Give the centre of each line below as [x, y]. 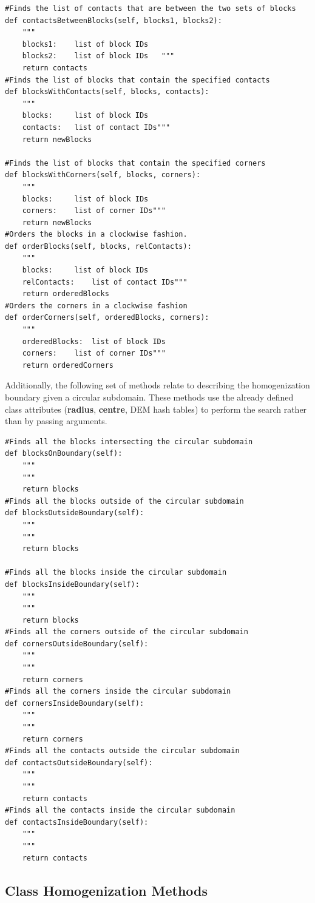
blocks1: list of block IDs [85, 44]
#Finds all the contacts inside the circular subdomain [120, 810]
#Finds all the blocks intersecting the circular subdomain [129, 441]
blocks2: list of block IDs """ [98, 56]
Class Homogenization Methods [107, 890]
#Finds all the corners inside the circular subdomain [118, 692]
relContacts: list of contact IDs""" [105, 282]
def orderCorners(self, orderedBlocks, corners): [107, 318]
